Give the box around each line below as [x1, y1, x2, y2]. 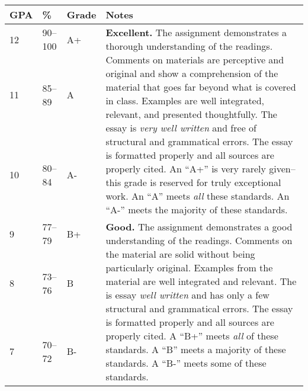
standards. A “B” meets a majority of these [105, 342, 286, 356]
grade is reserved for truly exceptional [124, 175, 281, 189]
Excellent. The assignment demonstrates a [105, 25, 287, 39]
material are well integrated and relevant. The [105, 274, 297, 288]
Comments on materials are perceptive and [105, 53, 284, 66]
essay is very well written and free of [105, 121, 256, 134]
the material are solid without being [105, 247, 255, 261]
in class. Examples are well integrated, [105, 94, 265, 107]
